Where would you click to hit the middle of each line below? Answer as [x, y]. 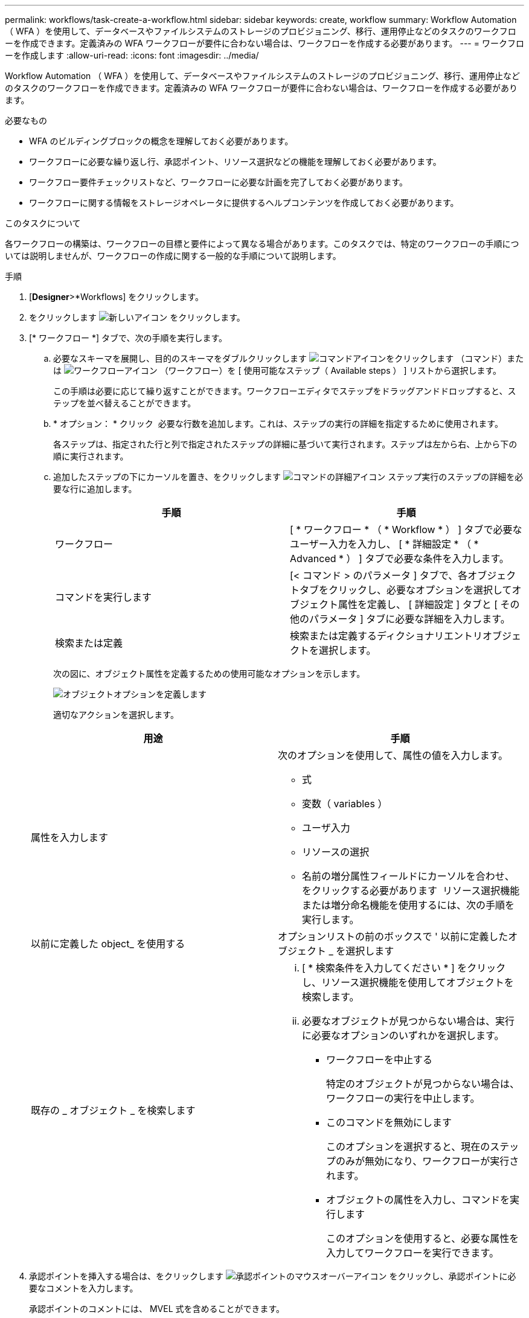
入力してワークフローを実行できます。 [412, 1253]
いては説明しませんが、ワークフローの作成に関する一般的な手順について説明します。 [173, 256]
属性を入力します [70, 837]
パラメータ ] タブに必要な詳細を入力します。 [410, 619]
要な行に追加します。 [95, 489]
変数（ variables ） [345, 804]
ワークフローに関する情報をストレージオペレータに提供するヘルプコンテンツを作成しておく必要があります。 [244, 203]
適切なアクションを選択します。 [116, 715]
